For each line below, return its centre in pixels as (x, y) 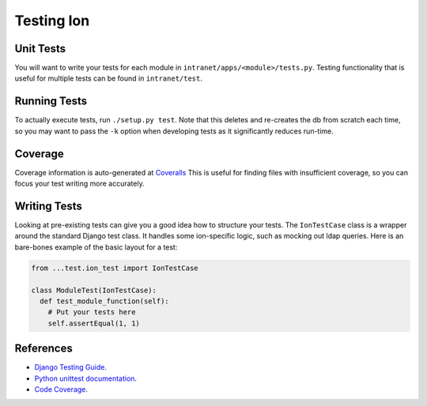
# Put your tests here (92, 312)
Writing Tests (49, 206)
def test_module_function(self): (104, 301)
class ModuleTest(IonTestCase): (94, 290)
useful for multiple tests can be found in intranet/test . (109, 78)
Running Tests (51, 101)
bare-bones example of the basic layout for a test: (96, 247)
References (43, 349)
